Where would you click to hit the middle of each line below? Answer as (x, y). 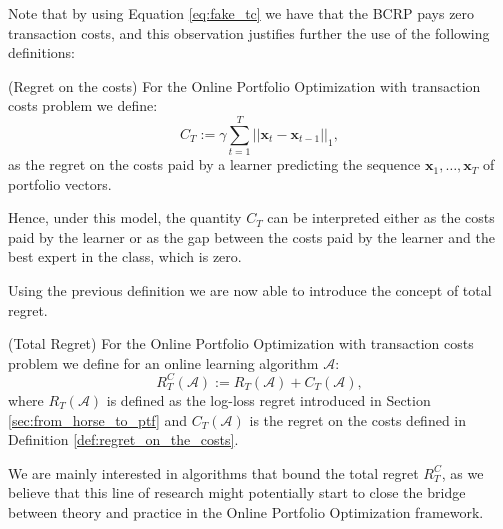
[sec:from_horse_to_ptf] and (98, 419)
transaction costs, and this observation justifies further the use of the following (249, 32)
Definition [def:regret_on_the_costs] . (123, 439)
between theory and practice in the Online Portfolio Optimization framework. (246, 511)
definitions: (41, 52)
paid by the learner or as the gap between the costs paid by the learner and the (251, 236)
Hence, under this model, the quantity (125, 217)
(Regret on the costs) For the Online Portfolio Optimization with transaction (244, 85)
